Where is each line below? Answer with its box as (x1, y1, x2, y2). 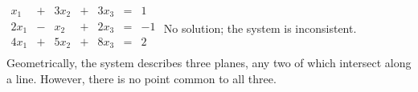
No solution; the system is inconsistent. (163, 19, 357, 36)
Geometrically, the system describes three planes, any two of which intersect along (6, 54, 412, 71)
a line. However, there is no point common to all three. (6, 70, 277, 87)
